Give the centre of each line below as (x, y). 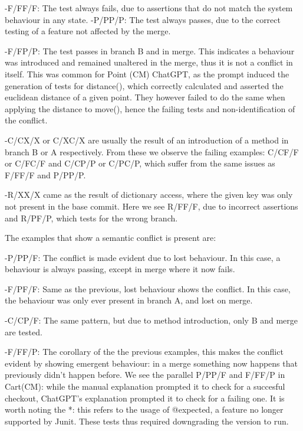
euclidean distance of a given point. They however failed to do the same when (145, 97)
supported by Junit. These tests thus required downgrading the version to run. (147, 421)
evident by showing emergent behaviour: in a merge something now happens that (151, 363)
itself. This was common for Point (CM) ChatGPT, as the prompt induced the (147, 74)
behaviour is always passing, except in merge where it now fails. (120, 269)
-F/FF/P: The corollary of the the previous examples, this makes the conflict (144, 352)
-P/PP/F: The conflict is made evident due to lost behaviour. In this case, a (143, 257)
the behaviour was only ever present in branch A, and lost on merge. (129, 300)
